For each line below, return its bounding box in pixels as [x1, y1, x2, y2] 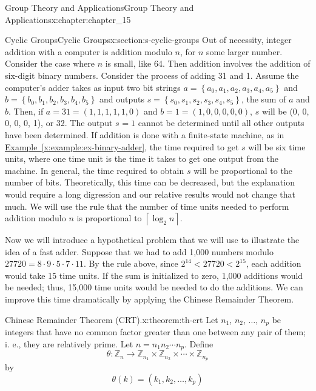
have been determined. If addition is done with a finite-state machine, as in [5, 128, 284, 141]
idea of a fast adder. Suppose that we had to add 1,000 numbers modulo [5, 245, 274, 258]
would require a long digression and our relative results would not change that [5, 187, 295, 200]
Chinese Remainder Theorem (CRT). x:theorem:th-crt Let [5, 313, 218, 326]
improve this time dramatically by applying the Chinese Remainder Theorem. [5, 293, 294, 306]
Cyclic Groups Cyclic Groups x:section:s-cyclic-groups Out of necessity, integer [5, 33, 292, 46]
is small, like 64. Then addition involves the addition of [105, 57, 311, 70]
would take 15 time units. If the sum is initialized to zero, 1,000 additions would [5, 269, 303, 281]
